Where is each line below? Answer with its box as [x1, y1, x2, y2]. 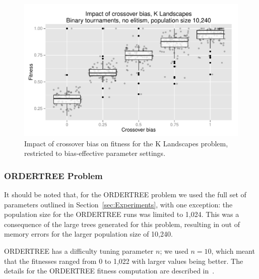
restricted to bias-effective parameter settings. [24, 148, 166, 158]
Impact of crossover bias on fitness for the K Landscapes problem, [24, 138, 228, 148]
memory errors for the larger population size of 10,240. [4, 229, 173, 239]
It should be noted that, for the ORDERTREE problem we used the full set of [4, 189, 246, 200]
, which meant [211, 246, 255, 256]
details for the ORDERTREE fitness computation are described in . [4, 265, 215, 276]
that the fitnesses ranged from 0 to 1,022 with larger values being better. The [4, 255, 243, 266]
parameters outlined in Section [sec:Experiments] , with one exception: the [4, 199, 233, 209]
